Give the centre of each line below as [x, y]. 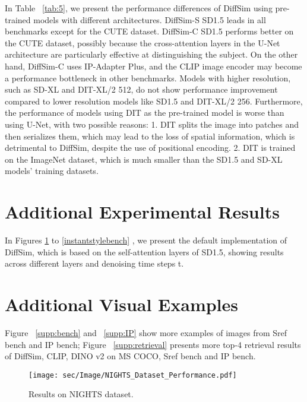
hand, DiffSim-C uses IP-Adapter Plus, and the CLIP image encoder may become [153, 66]
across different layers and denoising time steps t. [94, 263]
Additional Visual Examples [122, 304]
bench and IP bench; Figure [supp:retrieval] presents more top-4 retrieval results [153, 344]
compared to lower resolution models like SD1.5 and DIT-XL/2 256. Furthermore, [154, 101]
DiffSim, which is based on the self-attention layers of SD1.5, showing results [144, 251]
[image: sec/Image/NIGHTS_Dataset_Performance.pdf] [133, 375]
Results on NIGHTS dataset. [81, 394]
